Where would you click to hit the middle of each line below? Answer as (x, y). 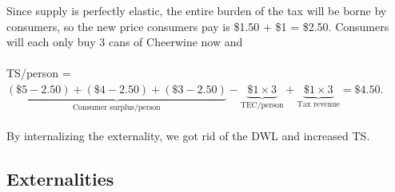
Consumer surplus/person (117, 107)
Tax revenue (318, 104)
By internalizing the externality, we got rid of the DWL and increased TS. (188, 135)
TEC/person (262, 105)
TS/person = (39, 73)
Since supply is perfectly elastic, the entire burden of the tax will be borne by (197, 10)
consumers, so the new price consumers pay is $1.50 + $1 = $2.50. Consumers (198, 26)
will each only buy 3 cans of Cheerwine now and (125, 42)
